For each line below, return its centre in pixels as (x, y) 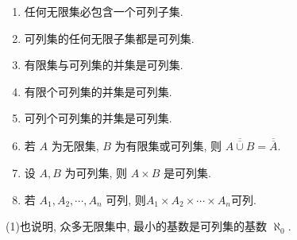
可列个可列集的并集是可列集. (98, 118)
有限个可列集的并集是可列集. (98, 91)
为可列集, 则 (96, 172)
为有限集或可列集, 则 (168, 146)
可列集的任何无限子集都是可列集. (109, 38)
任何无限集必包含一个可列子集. (104, 11)
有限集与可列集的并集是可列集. (104, 65)
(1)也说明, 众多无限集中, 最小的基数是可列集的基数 (136, 226)
